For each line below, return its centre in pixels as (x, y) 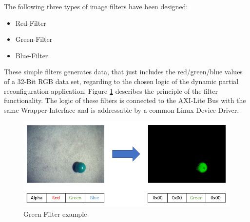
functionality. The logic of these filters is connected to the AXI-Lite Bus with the (125, 100)
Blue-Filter (32, 55)
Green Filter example (55, 213)
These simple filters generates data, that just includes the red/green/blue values (123, 72)
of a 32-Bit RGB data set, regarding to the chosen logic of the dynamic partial (121, 81)
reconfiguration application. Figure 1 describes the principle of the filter (111, 91)
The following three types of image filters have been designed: (96, 6)
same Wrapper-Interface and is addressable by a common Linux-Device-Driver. (122, 110)
